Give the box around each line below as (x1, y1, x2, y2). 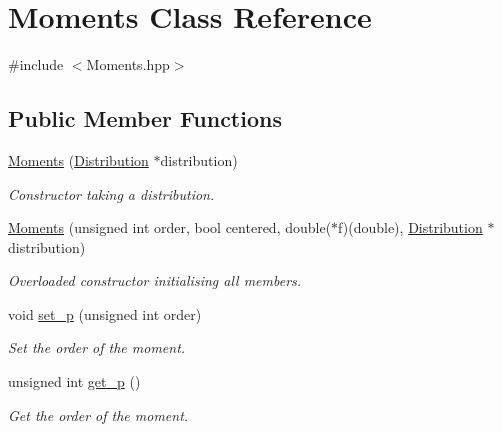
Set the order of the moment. (8, 337, 186, 358)
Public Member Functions (8, 103, 282, 134)
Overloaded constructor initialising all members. (8, 270, 302, 291)
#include (8, 54, 64, 75)
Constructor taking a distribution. (8, 183, 215, 204)
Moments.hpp (86, 54, 170, 75)
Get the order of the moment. (8, 404, 189, 425)
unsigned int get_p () (8, 371, 141, 392)
